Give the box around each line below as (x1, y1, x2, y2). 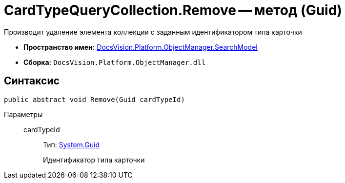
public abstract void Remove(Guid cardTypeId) (4, 95, 185, 103)
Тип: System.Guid (43, 140, 100, 149)
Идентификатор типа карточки (43, 155, 145, 164)
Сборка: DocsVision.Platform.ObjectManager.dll (23, 58, 206, 66)
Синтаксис (4, 75, 60, 87)
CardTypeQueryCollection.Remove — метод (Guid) (4, 2, 342, 19)
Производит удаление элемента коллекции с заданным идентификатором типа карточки (4, 27, 302, 36)
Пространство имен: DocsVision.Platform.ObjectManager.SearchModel (23, 42, 258, 51)
